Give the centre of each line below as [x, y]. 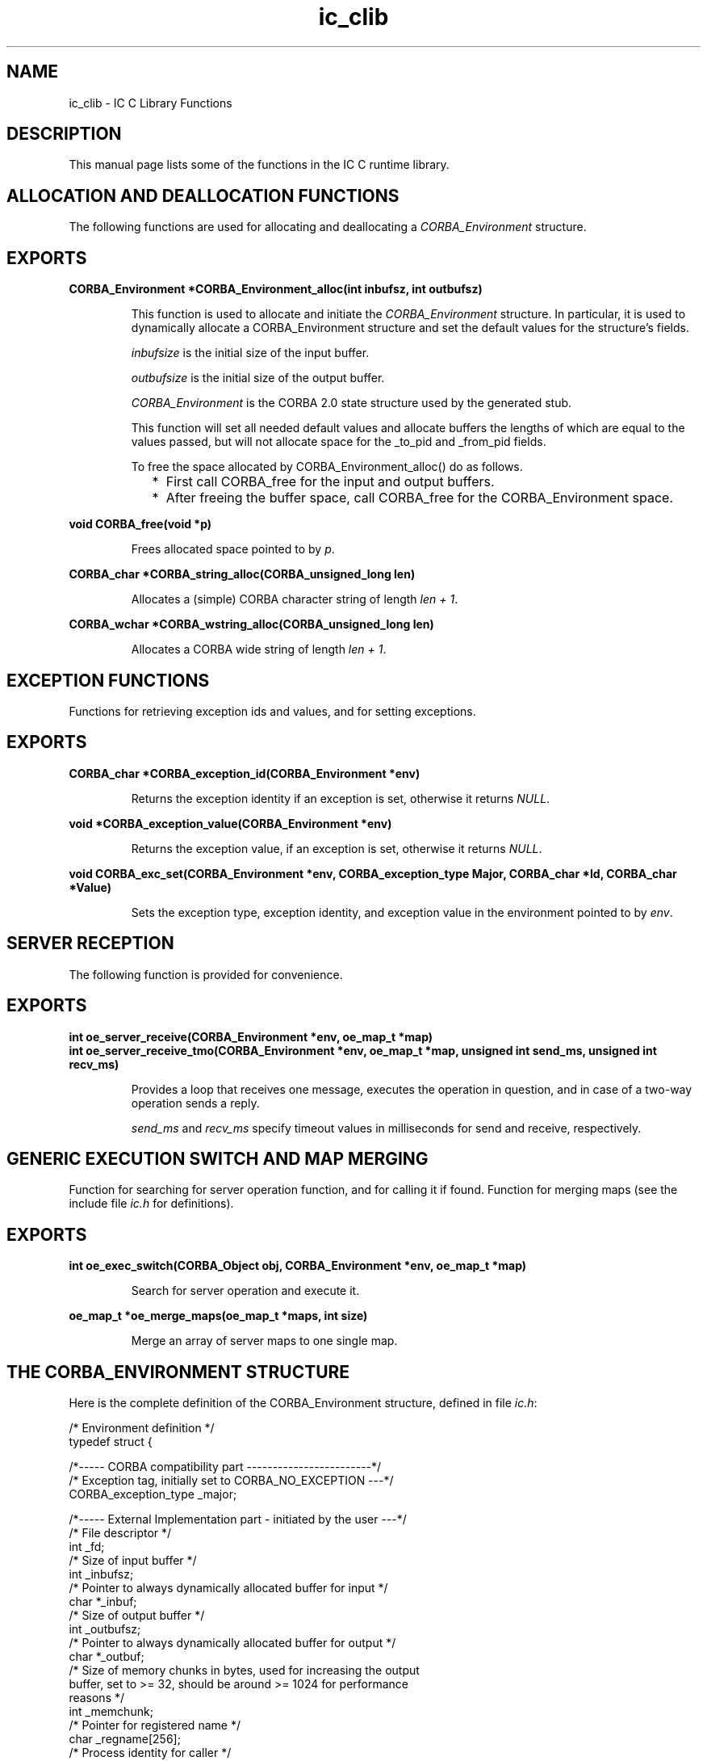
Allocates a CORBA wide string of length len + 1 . [259, 649]
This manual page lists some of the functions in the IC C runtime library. [259, 165]
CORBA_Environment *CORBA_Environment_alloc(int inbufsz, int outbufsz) [276, 289]
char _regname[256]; [125, 1739]
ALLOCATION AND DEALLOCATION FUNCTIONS [203, 195]
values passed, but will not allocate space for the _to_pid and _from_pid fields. [339, 442]
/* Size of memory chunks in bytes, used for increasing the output [244, 1671]
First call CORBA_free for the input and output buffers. [330, 482]
